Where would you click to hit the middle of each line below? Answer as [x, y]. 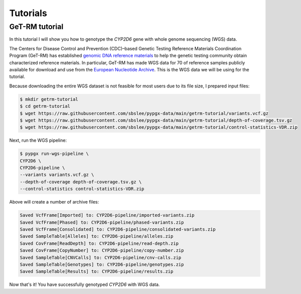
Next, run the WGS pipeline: [38, 140]
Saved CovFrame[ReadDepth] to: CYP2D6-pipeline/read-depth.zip [99, 243]
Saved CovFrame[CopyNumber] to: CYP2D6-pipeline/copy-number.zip [102, 251]
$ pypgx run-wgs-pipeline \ [54, 154]
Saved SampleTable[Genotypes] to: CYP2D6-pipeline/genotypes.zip [102, 264]
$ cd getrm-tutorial [45, 106]
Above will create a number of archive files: [54, 202]
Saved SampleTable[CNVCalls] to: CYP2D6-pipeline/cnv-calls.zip [101, 257]
